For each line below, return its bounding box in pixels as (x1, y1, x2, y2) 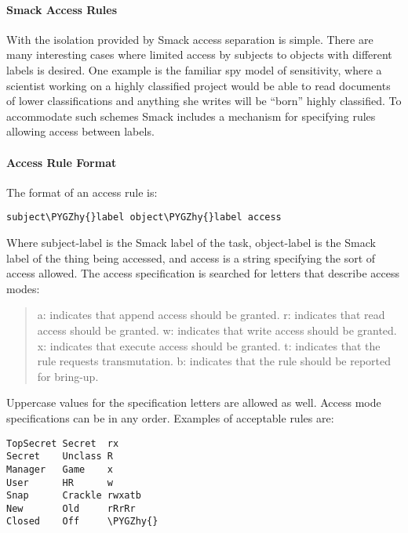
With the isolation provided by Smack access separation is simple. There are (6, 31, 373, 47)
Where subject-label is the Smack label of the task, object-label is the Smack (6, 234, 376, 250)
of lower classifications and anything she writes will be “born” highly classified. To (6, 92, 402, 109)
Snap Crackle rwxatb (6, 490, 141, 502)
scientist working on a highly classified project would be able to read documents (6, 77, 391, 93)
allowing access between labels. (6, 123, 155, 140)
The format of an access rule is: (6, 183, 158, 200)
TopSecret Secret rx (6, 437, 119, 449)
